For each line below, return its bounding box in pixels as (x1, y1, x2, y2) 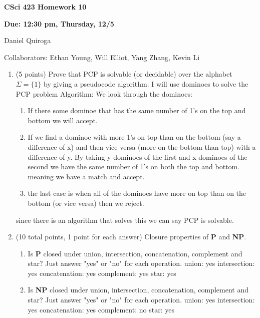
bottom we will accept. (28, 115, 98, 125)
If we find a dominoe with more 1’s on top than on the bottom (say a (28, 132, 241, 142)
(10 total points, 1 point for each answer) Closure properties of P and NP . (16, 231, 246, 242)
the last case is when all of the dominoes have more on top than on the (28, 188, 246, 198)
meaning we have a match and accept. (28, 171, 145, 181)
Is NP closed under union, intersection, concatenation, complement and (28, 284, 249, 295)
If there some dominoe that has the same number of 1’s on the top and (28, 105, 246, 116)
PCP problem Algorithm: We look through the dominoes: (16, 88, 192, 99)
